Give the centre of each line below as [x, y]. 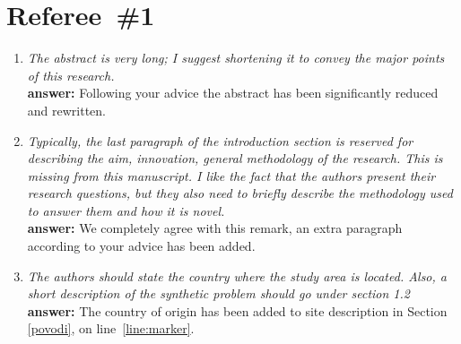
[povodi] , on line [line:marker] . [111, 328]
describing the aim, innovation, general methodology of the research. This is [235, 158]
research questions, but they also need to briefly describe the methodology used [240, 193]
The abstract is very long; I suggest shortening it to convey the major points [236, 58]
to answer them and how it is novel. [126, 210]
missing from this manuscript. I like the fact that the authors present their [231, 175]
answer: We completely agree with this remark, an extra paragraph [215, 228]
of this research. [71, 75]
